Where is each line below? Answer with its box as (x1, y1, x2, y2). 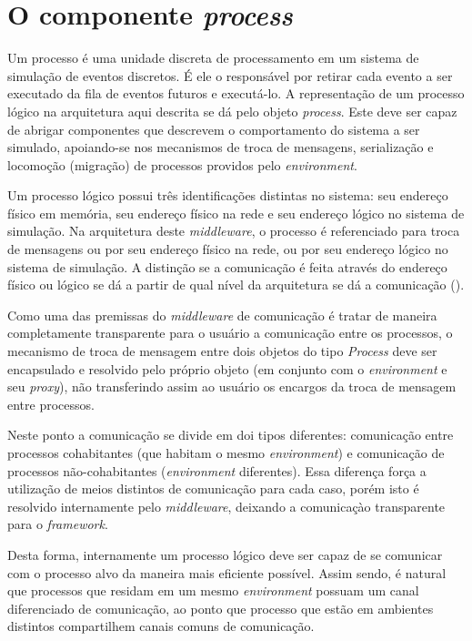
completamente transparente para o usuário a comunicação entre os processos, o (7, 323, 453, 342)
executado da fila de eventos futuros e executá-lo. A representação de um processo (7, 84, 465, 103)
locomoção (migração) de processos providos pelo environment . (7, 155, 357, 174)
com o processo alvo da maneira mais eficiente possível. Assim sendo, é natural (7, 563, 447, 582)
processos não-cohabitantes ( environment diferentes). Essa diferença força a (7, 461, 427, 480)
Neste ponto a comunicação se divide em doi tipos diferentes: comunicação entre (7, 425, 454, 444)
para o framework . (7, 514, 108, 534)
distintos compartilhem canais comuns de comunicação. (7, 616, 315, 636)
